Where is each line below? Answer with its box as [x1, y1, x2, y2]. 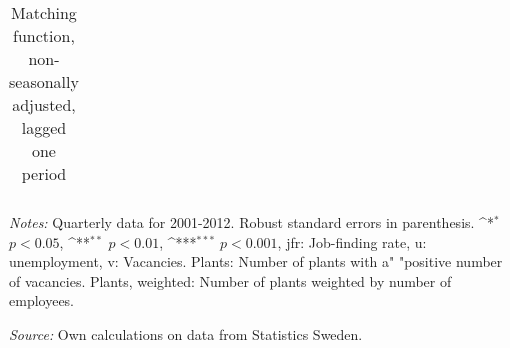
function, [13, 24, 75, 47]
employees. [9, 290, 75, 311]
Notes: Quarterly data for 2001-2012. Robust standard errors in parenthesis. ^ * [9, 212, 494, 232]
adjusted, [12, 93, 76, 116]
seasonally [9, 70, 79, 93]
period [21, 162, 67, 185]
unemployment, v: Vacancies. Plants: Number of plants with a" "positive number [9, 251, 503, 272]
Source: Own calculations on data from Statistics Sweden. [9, 323, 363, 344]
